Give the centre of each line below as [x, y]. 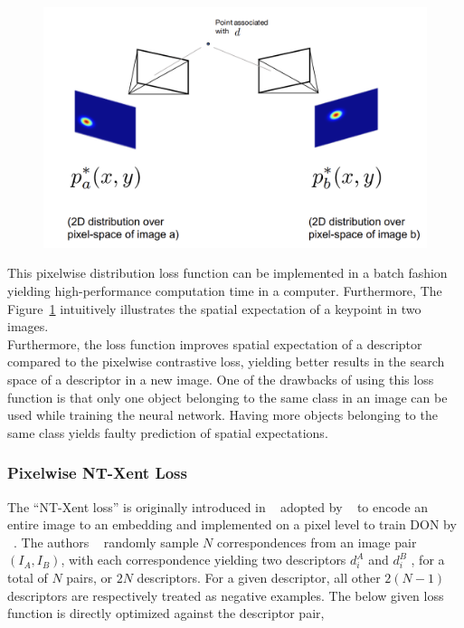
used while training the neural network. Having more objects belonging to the [223, 415]
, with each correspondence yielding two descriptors [204, 560]
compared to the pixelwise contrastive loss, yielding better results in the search [226, 362]
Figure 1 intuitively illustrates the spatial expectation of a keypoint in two [214, 308]
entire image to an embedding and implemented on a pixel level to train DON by [232, 524]
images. [28, 326]
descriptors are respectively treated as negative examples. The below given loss [226, 595]
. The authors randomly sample [106, 542]
